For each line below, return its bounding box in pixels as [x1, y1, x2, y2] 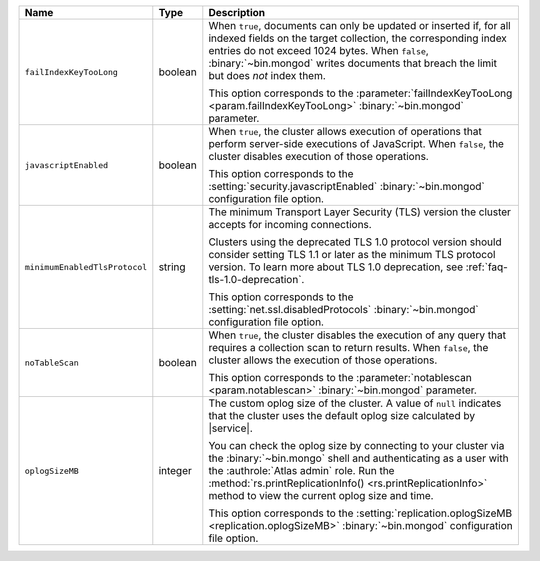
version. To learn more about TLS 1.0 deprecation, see [208, 260, 464, 274]
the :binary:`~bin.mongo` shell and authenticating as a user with [208, 451, 509, 465]
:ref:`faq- [465, 260, 509, 274]
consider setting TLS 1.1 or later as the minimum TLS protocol [208, 248, 496, 261]
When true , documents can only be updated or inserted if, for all [208, 19, 511, 32]
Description [208, 6, 266, 19]
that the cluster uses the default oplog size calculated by [208, 409, 475, 422]
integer [158, 464, 192, 477]
